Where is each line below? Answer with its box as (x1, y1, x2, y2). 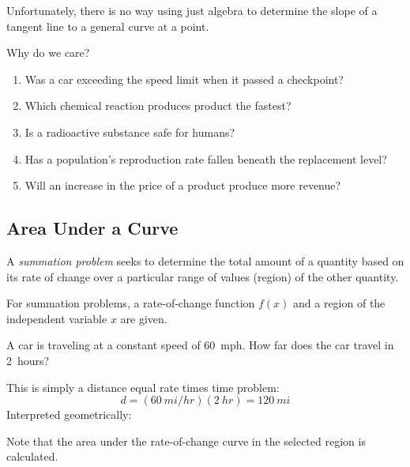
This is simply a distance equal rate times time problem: (6, 378, 280, 395)
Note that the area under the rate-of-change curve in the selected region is (6, 432, 366, 449)
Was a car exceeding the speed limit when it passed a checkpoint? (24, 70, 344, 87)
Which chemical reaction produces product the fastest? (24, 97, 292, 114)
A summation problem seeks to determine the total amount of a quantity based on (6, 252, 404, 269)
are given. (120, 310, 167, 326)
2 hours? (6, 352, 50, 368)
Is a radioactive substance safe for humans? (24, 123, 235, 140)
